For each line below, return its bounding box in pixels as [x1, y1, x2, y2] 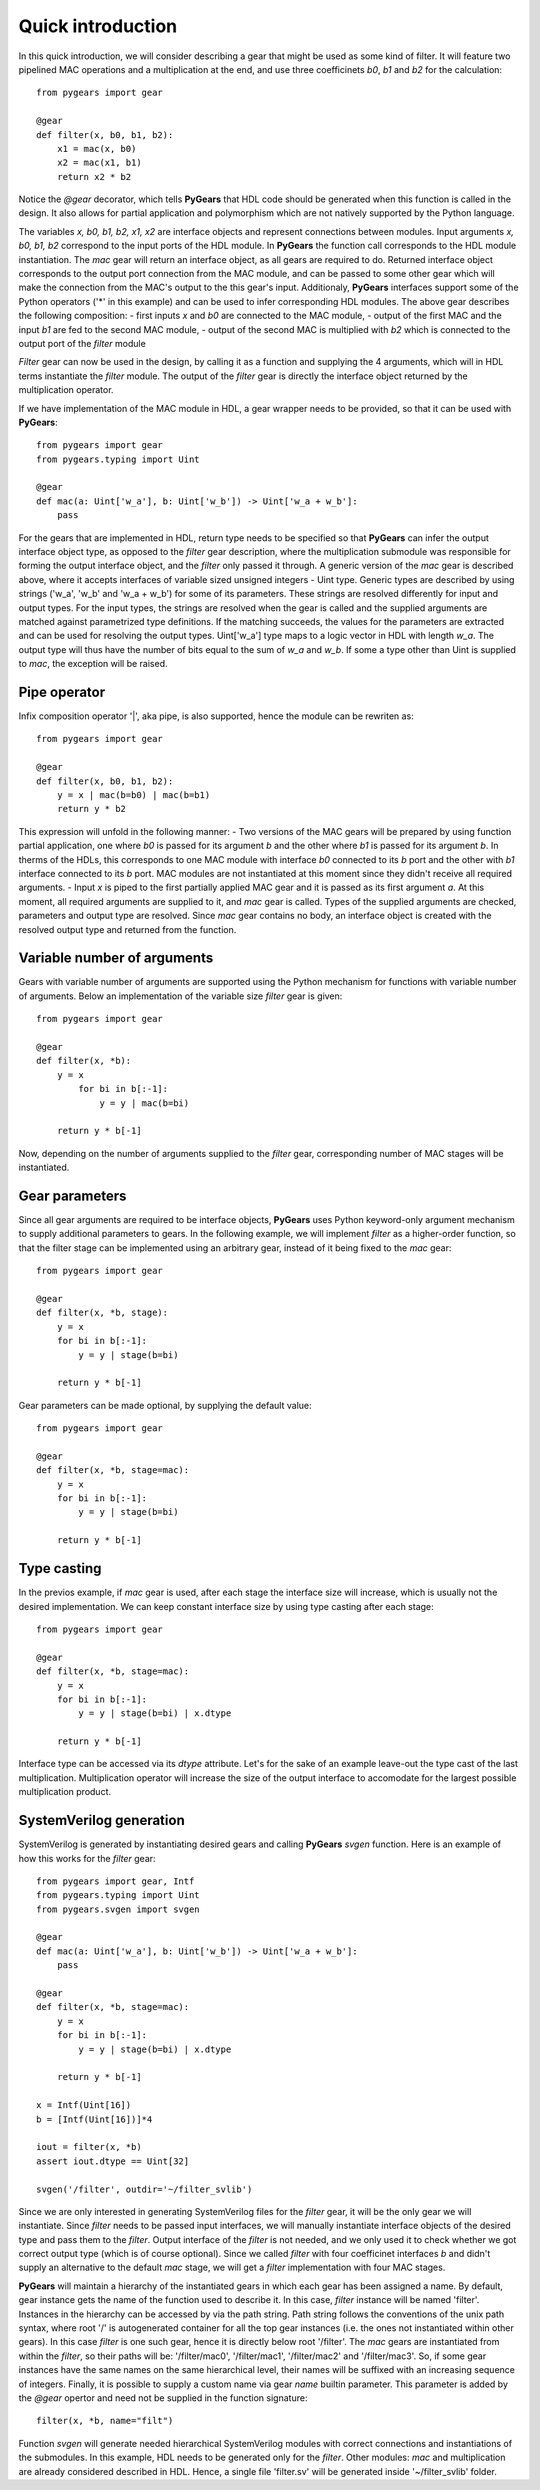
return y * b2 [56, 803, 127, 815]
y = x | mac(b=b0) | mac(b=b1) [56, 790, 211, 801]
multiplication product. [18, 1786, 112, 1798]
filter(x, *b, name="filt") [36, 2415, 174, 2427]
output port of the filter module [18, 337, 147, 349]
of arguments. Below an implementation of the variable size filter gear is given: [18, 990, 343, 1002]
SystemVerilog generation [18, 1812, 185, 1829]
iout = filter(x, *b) [36, 2141, 142, 2153]
